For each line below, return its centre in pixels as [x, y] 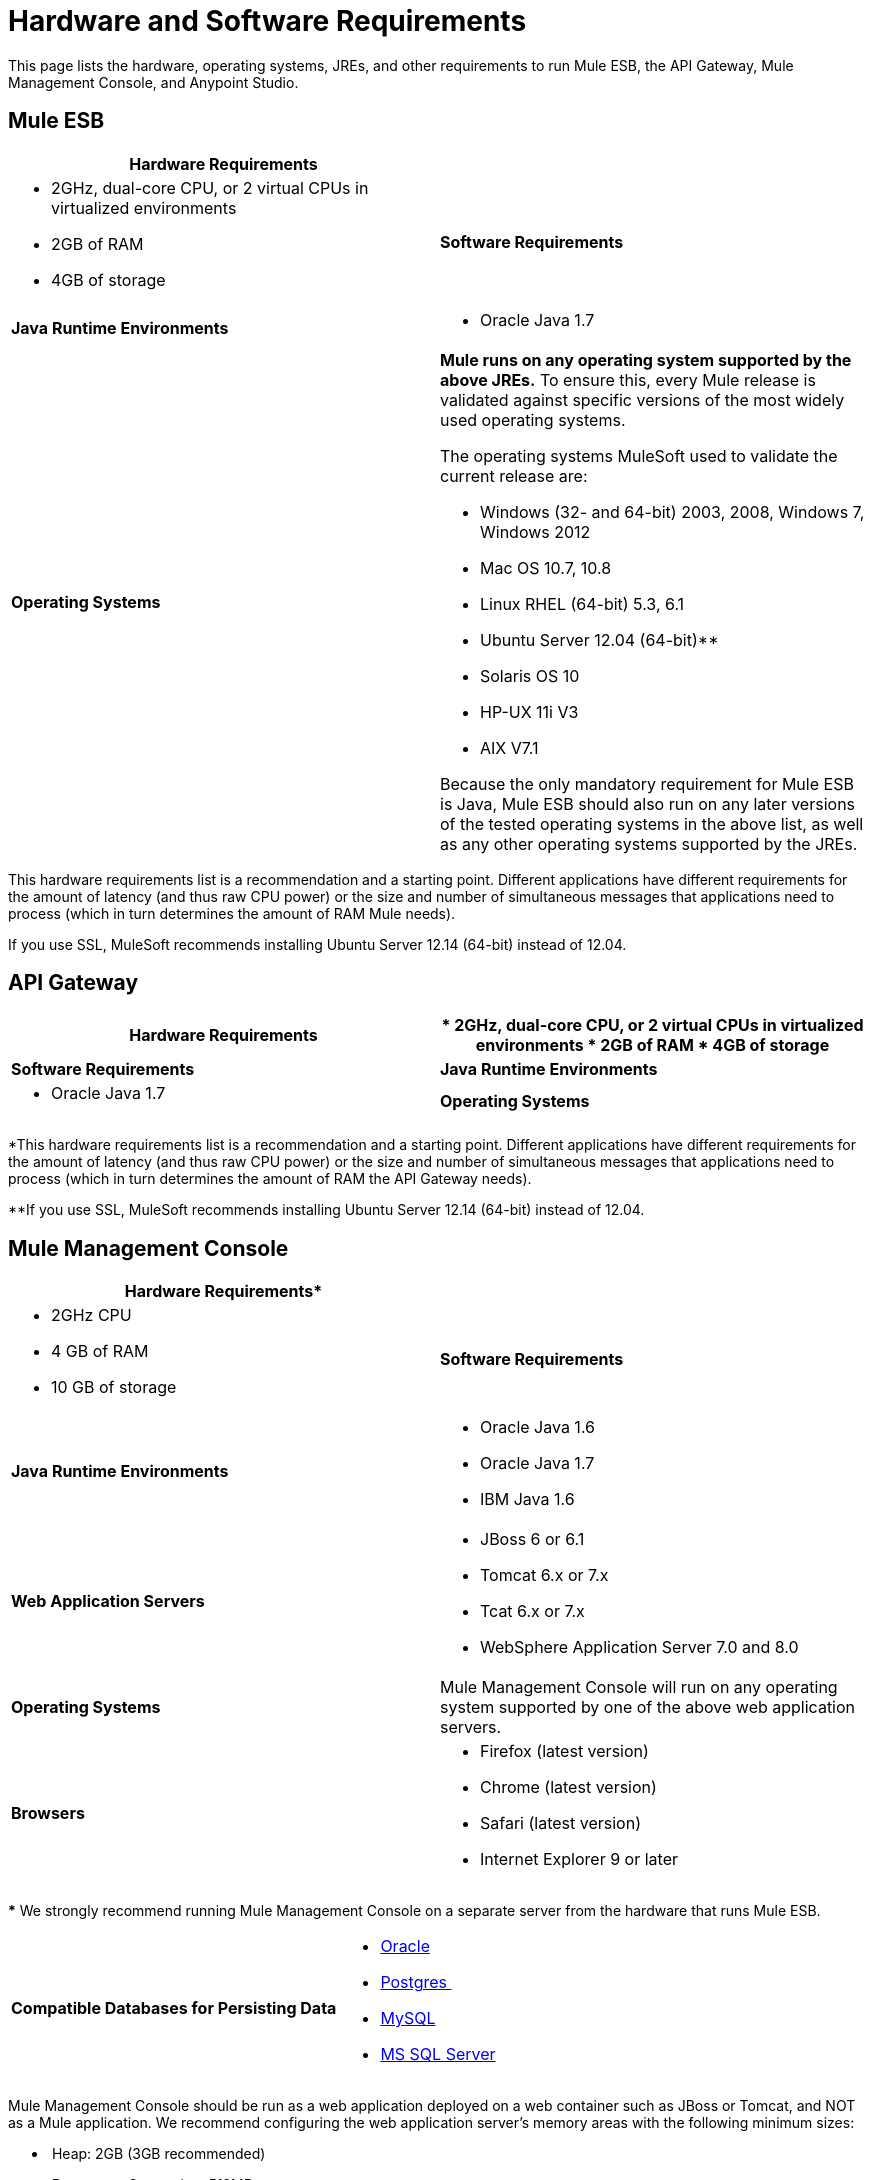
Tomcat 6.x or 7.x [544, 1575]
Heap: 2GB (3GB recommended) [158, 2154]
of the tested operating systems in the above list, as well [652, 823]
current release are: [514, 475]
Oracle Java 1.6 [537, 1427]
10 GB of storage [114, 1387]
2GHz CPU [91, 1315]
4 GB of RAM [100, 1351]
